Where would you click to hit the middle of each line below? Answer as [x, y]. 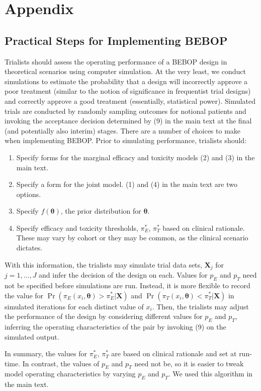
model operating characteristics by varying [70, 374]
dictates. [29, 248]
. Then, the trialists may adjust [200, 306]
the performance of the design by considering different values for [104, 316]
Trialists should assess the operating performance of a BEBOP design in [116, 61]
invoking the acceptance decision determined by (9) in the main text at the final [128, 121]
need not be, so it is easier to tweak [189, 363]
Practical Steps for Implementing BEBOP [116, 40]
